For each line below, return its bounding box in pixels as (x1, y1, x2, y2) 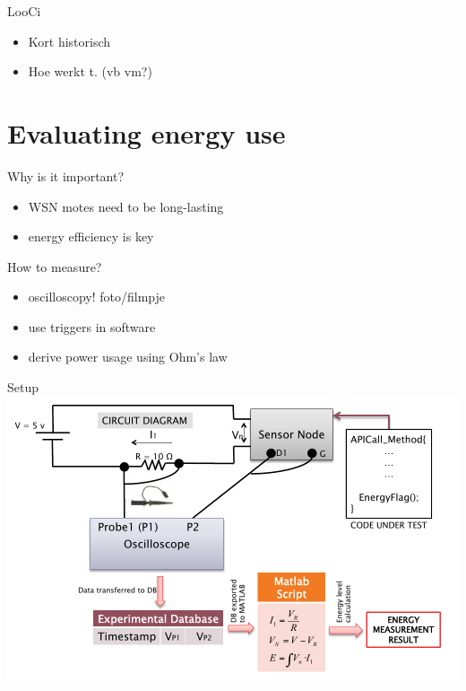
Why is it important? (7, 166, 125, 185)
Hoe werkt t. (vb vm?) (28, 62, 152, 81)
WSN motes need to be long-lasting (28, 197, 224, 215)
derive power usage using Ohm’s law (28, 347, 228, 366)
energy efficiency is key (28, 227, 154, 246)
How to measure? (7, 257, 102, 276)
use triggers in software (28, 317, 156, 336)
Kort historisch (28, 31, 111, 50)
